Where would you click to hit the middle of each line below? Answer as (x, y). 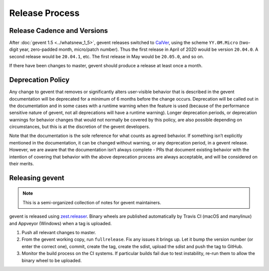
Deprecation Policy (39, 80)
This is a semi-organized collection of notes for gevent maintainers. (92, 202)
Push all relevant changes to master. (59, 233)
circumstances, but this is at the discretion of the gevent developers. (80, 127)
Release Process (44, 13)
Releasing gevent (37, 178)
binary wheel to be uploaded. (52, 260)
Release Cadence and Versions (59, 31)
